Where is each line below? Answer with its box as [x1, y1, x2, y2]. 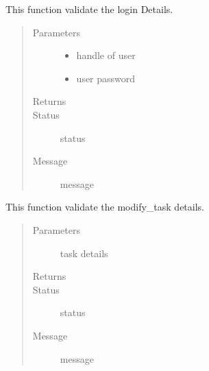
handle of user [76, 48, 136, 62]
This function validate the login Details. [5, 2, 173, 16]
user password [76, 71, 136, 85]
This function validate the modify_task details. [5, 200, 204, 214]
